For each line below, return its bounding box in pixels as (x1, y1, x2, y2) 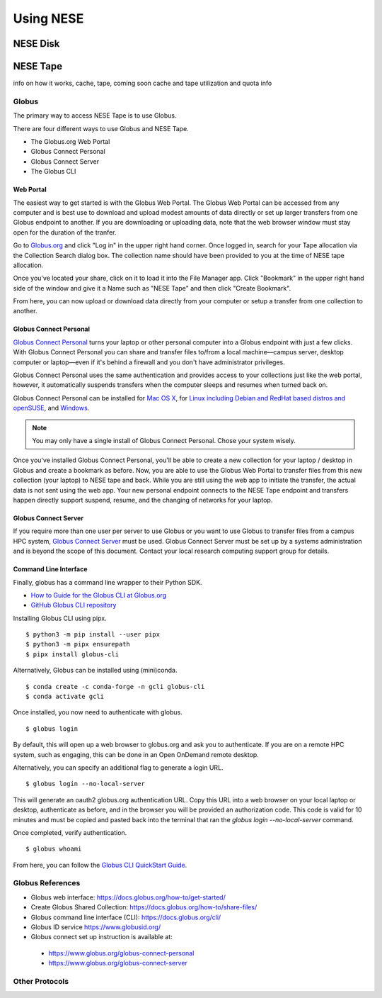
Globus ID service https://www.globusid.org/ (30, 923, 161, 931)
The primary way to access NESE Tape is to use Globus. (13, 111, 177, 120)
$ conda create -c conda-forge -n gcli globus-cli (25, 683, 205, 690)
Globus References (13, 878, 81, 888)
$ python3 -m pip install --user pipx (25, 631, 161, 639)
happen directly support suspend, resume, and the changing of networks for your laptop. (13, 495, 273, 504)
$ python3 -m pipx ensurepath (25, 640, 131, 649)
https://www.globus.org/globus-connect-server (48, 959, 187, 968)
